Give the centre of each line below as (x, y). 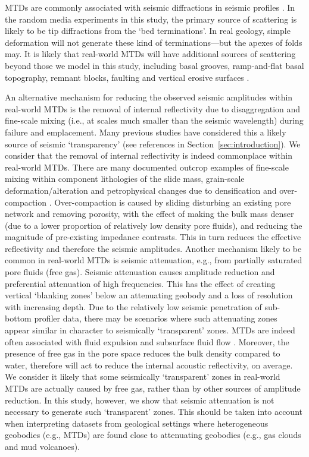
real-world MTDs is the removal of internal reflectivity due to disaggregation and (153, 108)
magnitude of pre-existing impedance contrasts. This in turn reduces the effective (153, 237)
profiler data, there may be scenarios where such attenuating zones (156, 318)
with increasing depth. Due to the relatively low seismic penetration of (133, 306)
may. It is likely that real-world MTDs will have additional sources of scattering (150, 54)
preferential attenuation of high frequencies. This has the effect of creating (140, 283)
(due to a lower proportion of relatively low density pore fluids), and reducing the (154, 225)
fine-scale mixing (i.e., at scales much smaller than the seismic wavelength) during (154, 120)
